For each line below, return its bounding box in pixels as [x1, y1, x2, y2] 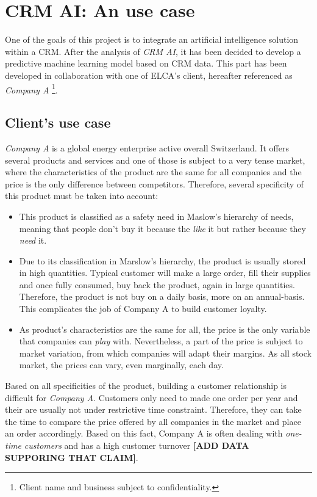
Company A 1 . [5, 81, 58, 96]
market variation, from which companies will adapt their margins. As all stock [19, 346, 312, 359]
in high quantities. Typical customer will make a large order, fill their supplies [19, 266, 311, 279]
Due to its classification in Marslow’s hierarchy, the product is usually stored [19, 254, 306, 267]
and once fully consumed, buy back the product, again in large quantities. [19, 278, 295, 291]
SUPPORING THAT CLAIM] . [5, 451, 138, 463]
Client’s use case [5, 113, 111, 132]
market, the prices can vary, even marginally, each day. [19, 358, 224, 371]
